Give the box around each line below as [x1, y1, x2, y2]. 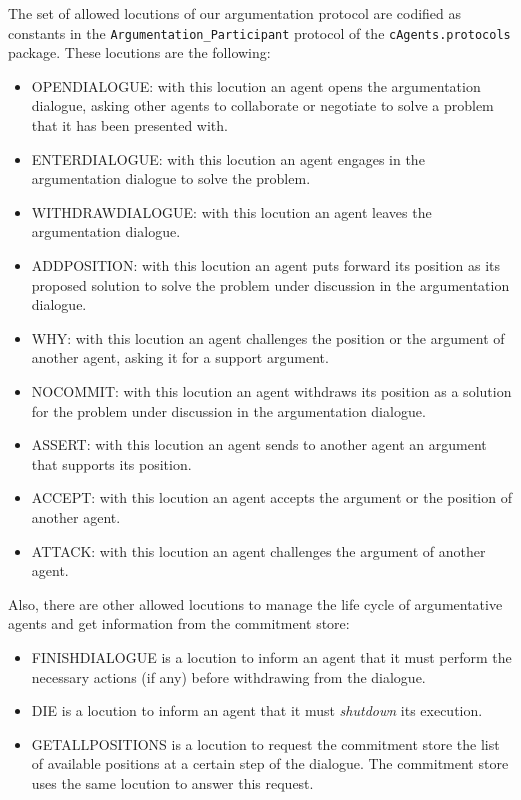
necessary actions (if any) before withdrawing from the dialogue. [31, 666, 426, 687]
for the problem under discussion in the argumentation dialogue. [31, 400, 426, 421]
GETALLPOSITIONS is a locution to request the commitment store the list [31, 733, 500, 754]
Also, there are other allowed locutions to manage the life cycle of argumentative [8, 593, 503, 614]
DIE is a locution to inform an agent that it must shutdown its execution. [31, 700, 483, 721]
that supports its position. [31, 453, 192, 474]
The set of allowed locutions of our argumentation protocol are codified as [8, 3, 462, 23]
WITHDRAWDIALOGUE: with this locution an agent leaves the [31, 201, 432, 222]
